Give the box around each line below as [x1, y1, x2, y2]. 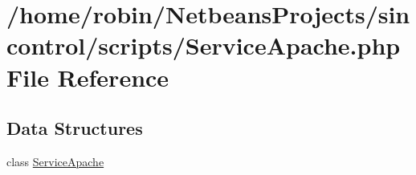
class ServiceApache [6, 153, 104, 169]
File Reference [6, 60, 169, 93]
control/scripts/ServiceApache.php [6, 29, 401, 62]
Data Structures [6, 116, 143, 140]
